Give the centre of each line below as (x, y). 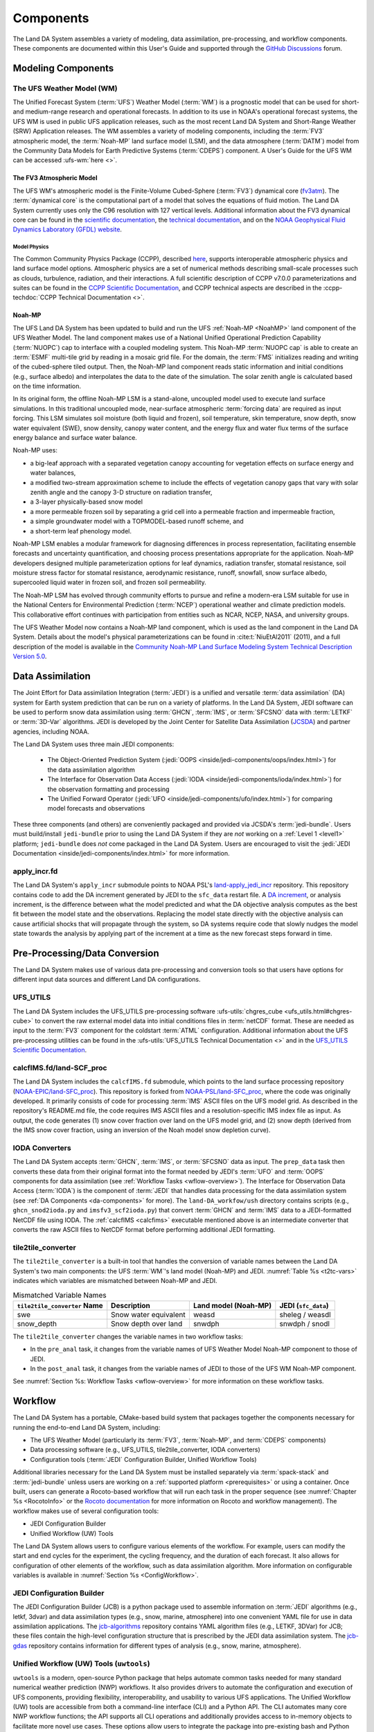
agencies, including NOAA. (51, 732)
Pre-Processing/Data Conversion (86, 953)
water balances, (53, 473)
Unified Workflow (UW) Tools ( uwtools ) (81, 1663)
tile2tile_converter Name (60, 1305)
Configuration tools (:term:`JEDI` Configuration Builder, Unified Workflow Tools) (143, 1459)
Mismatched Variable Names (60, 1295)
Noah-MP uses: (35, 450)
